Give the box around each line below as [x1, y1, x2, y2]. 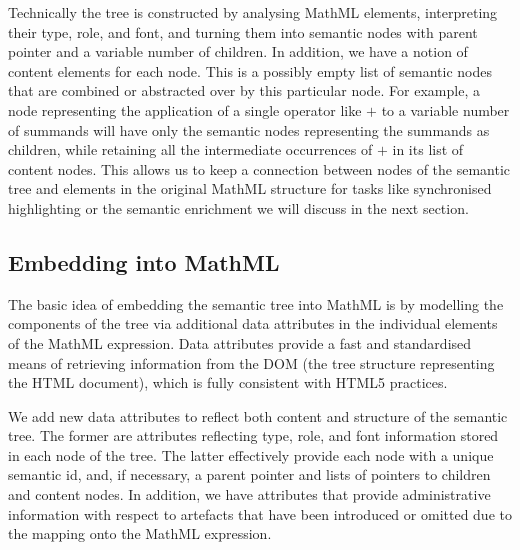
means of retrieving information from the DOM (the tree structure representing [8, 352, 495, 373]
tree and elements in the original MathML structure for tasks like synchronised [8, 178, 492, 199]
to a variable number [381, 99, 510, 120]
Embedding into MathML [8, 246, 280, 277]
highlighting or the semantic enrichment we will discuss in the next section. [8, 197, 469, 218]
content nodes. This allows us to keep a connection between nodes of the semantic [8, 158, 511, 179]
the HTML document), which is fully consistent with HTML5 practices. [8, 372, 448, 393]
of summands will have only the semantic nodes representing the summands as [8, 119, 490, 140]
